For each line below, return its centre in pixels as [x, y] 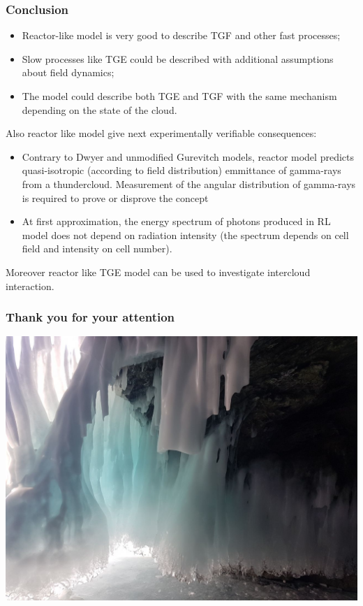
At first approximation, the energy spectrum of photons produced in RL [176, 221]
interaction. [30, 286]
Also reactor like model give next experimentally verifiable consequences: [161, 133]
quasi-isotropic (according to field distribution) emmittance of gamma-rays [181, 170]
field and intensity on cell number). [97, 248]
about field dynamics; [68, 72]
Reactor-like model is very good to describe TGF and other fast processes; [181, 35]
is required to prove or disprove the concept [115, 197]
